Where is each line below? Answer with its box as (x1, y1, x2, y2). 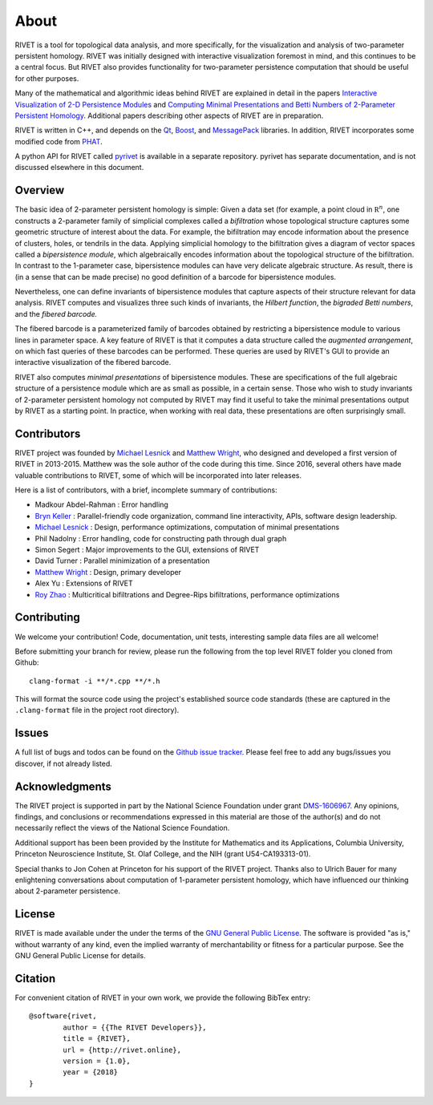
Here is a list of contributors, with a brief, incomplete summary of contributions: (14, 485, 277, 495)
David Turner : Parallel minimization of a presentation (34, 556, 210, 565)
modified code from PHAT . (14, 136, 103, 146)
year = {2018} (63, 1067, 119, 1077)
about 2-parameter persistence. (14, 886, 120, 896)
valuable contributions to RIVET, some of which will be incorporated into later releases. (14, 470, 302, 480)
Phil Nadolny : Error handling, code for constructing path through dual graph (34, 533, 287, 543)
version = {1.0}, (63, 1056, 132, 1066)
